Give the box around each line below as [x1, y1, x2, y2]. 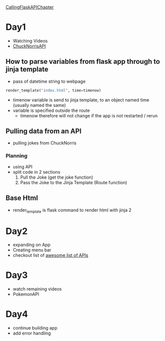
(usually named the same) [12, 102, 66, 108]
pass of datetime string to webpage [12, 78, 86, 84]
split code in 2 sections [12, 169, 60, 175]
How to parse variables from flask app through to [5, 57, 160, 66]
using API [12, 163, 33, 170]
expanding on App [12, 242, 51, 248]
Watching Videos [12, 38, 48, 44]
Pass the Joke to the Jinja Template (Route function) [20, 179, 127, 185]
